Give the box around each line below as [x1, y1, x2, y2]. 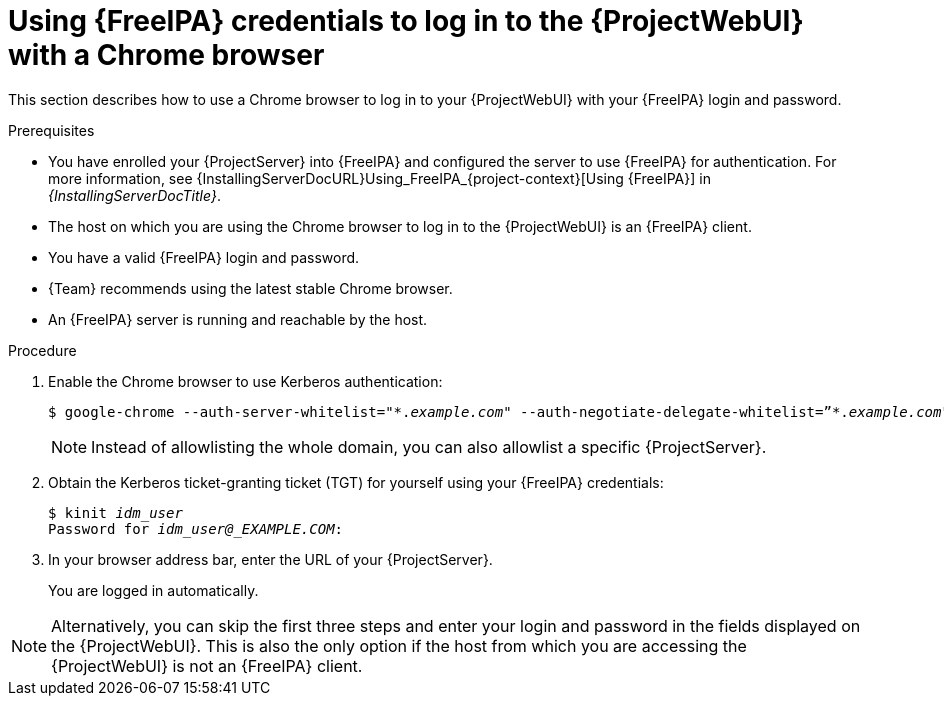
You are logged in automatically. [48, 581, 259, 599]
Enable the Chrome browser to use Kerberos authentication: [48, 372, 443, 390]
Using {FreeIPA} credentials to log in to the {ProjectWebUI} [8, 4, 804, 38]
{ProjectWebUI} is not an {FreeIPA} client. [51, 655, 363, 676]
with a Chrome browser [8, 38, 325, 72]
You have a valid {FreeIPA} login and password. [48, 248, 360, 266]
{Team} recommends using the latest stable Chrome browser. [48, 279, 453, 297]
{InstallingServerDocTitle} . [48, 186, 221, 204]
